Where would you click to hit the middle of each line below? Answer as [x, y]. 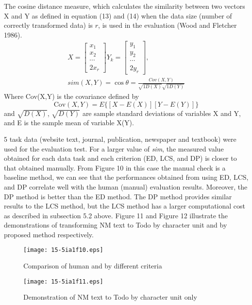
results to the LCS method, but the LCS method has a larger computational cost [125, 206]
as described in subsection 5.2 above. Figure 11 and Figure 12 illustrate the [116, 215]
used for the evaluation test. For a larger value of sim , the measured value [114, 148]
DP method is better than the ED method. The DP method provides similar [118, 196]
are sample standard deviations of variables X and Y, [161, 113]
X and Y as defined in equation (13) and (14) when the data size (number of [118, 15]
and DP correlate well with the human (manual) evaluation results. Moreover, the [126, 186]
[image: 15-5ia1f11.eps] [63, 281]
